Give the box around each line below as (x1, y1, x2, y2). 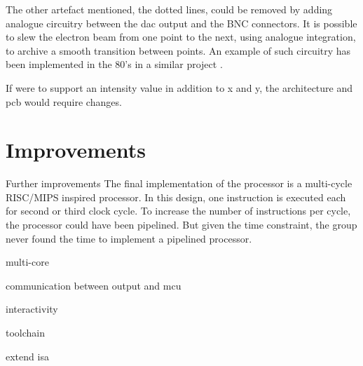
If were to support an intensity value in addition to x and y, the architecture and (6, 80, 353, 95)
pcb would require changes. (6, 94, 122, 109)
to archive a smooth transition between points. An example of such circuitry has (6, 43, 351, 57)
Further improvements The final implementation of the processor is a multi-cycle (6, 176, 352, 191)
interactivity (6, 301, 58, 316)
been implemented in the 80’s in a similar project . (6, 57, 223, 72)
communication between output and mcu (6, 278, 181, 292)
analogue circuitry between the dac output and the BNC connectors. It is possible (6, 15, 357, 30)
